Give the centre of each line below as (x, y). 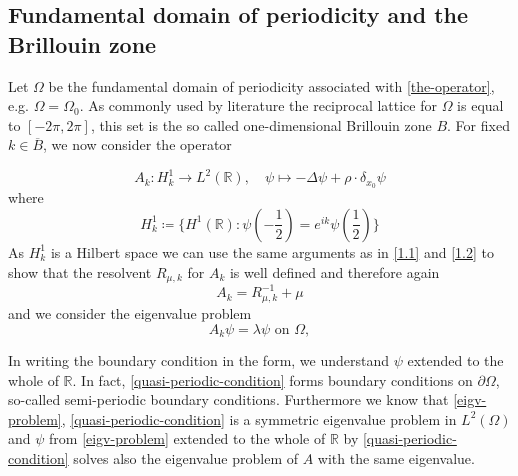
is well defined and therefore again (334, 271)
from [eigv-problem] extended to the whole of (187, 438)
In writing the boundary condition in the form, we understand (199, 359)
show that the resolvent (80, 271)
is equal (480, 105)
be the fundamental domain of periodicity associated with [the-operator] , (271, 85)
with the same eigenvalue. (396, 457)
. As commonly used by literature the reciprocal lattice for (258, 105)
